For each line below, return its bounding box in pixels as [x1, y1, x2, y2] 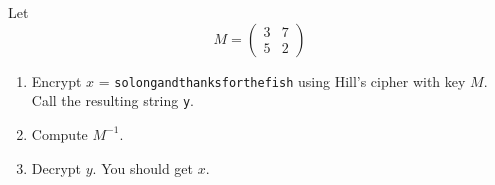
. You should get [92, 157, 193, 178]
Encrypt [31, 70, 82, 91]
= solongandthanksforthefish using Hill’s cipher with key [98, 70, 466, 91]
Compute [31, 123, 88, 144]
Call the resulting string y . [31, 90, 195, 111]
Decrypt [31, 157, 82, 178]
